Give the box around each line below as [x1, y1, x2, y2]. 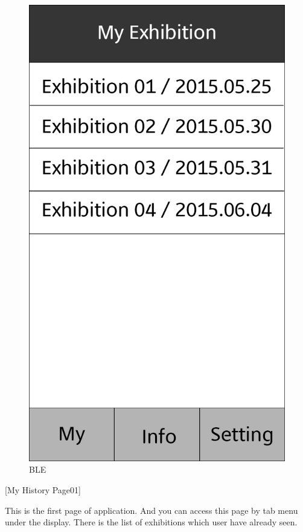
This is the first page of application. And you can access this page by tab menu [5, 504, 298, 516]
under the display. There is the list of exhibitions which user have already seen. [5, 516, 298, 528]
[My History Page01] [5, 483, 81, 496]
